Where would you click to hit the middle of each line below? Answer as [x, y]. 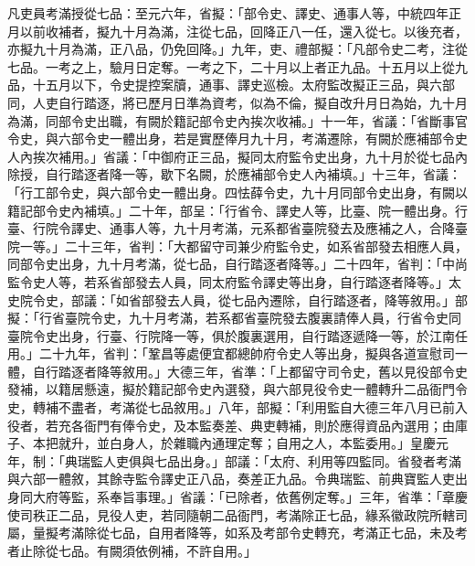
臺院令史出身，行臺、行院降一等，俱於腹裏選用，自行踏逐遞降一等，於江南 [231, 335]
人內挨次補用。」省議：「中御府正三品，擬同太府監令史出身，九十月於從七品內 [237, 156]
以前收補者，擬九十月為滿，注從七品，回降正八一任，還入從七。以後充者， [243, 31]
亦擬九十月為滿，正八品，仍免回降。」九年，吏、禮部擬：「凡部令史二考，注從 [237, 49]
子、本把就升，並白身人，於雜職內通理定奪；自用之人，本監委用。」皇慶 [222, 443]
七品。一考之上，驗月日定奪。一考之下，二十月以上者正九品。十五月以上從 [231, 66]
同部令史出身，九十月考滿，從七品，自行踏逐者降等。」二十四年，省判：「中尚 [237, 264]
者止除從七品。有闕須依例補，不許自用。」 [132, 550]
